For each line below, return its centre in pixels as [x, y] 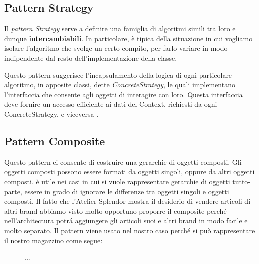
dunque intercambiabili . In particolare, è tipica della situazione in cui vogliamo [128, 38]
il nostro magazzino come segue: [53, 240]
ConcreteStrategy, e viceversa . [51, 113]
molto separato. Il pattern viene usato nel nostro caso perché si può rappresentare [130, 230]
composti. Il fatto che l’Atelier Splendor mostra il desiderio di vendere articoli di [127, 201]
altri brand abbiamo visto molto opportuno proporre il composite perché [115, 211]
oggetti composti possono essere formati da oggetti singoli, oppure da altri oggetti [129, 172]
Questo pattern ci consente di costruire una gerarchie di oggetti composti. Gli [123, 162]
